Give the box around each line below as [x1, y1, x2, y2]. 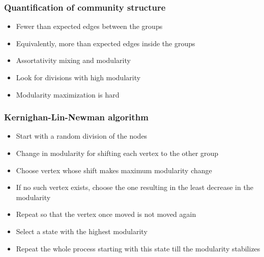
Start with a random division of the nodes [16, 131, 148, 141]
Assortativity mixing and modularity [16, 55, 131, 66]
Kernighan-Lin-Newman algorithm [4, 111, 149, 123]
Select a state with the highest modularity [16, 226, 148, 236]
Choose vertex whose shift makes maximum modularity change [16, 165, 212, 175]
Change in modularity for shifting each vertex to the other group [16, 148, 219, 158]
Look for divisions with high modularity [16, 72, 141, 82]
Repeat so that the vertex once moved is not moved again [16, 209, 196, 219]
